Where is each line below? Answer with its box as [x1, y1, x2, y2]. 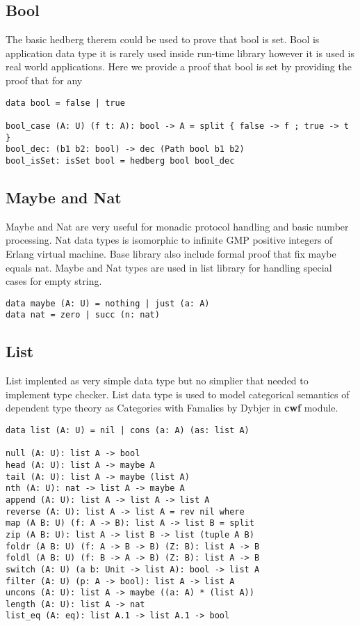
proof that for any [6, 72, 83, 87]
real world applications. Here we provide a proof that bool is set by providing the [6, 59, 352, 74]
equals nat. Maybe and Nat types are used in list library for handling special [6, 260, 332, 274]
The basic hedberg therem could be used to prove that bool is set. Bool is [6, 32, 320, 47]
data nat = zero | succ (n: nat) [6, 310, 160, 320]
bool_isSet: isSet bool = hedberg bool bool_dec [6, 155, 235, 166]
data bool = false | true [6, 97, 125, 108]
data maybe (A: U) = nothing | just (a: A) [6, 298, 210, 308]
